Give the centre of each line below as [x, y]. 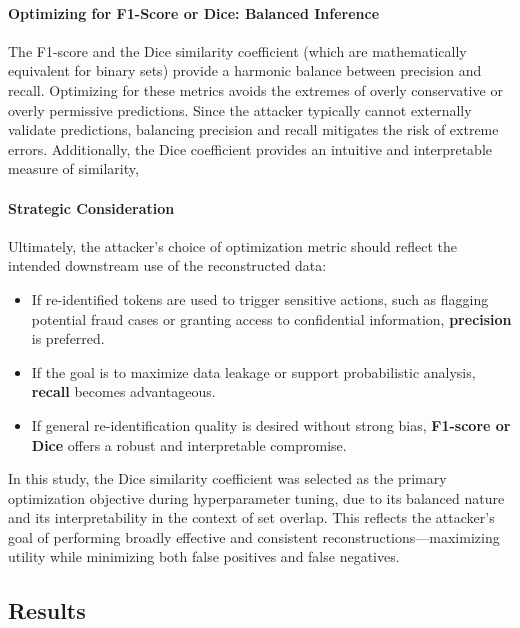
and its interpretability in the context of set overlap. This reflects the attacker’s [251, 517]
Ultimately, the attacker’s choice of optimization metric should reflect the [233, 245]
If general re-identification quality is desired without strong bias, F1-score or [271, 424]
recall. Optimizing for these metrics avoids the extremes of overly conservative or [255, 89]
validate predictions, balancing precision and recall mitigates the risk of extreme [253, 129]
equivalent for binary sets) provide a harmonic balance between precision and [245, 70]
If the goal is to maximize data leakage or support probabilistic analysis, [253, 371]
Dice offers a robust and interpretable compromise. [189, 444]
